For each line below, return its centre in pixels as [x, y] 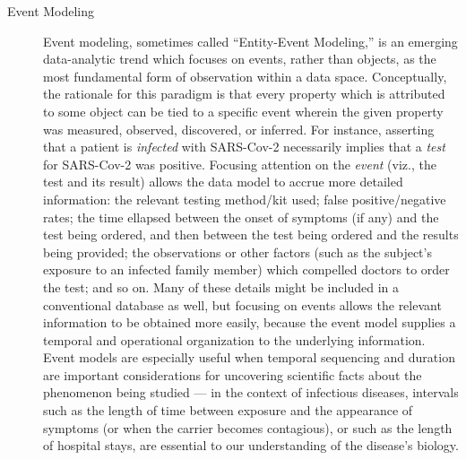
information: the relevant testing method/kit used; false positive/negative [245, 199]
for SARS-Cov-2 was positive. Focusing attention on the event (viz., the [240, 164]
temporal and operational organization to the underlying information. [234, 339]
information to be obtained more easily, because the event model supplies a [250, 322]
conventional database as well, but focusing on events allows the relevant [242, 304]
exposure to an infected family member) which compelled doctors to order [246, 269]
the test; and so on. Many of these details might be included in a [221, 286]
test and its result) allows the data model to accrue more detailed [223, 182]
